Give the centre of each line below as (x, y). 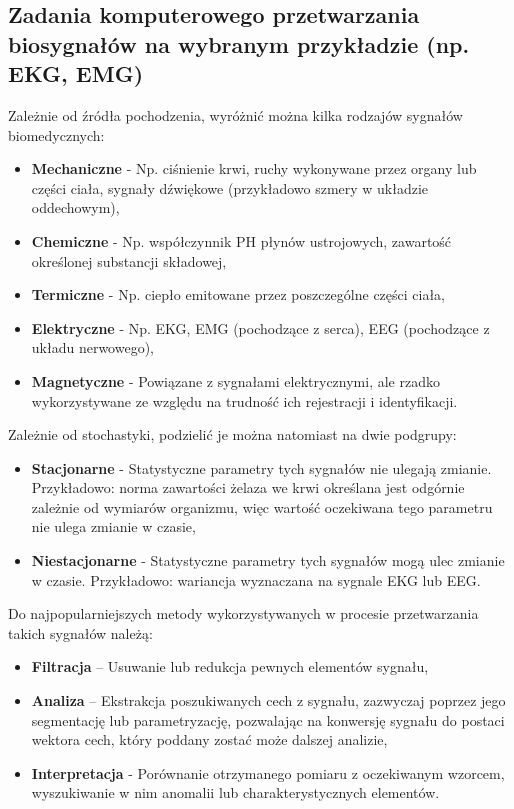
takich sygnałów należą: (80, 632)
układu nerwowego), (92, 347)
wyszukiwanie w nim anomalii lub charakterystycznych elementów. (235, 792)
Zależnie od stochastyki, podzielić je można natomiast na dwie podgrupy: (232, 434)
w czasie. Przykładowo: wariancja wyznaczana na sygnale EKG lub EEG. (256, 579)
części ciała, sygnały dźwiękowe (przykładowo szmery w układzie (230, 187)
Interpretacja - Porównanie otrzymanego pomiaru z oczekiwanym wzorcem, (268, 772)
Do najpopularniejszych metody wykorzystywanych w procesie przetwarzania (243, 613)
